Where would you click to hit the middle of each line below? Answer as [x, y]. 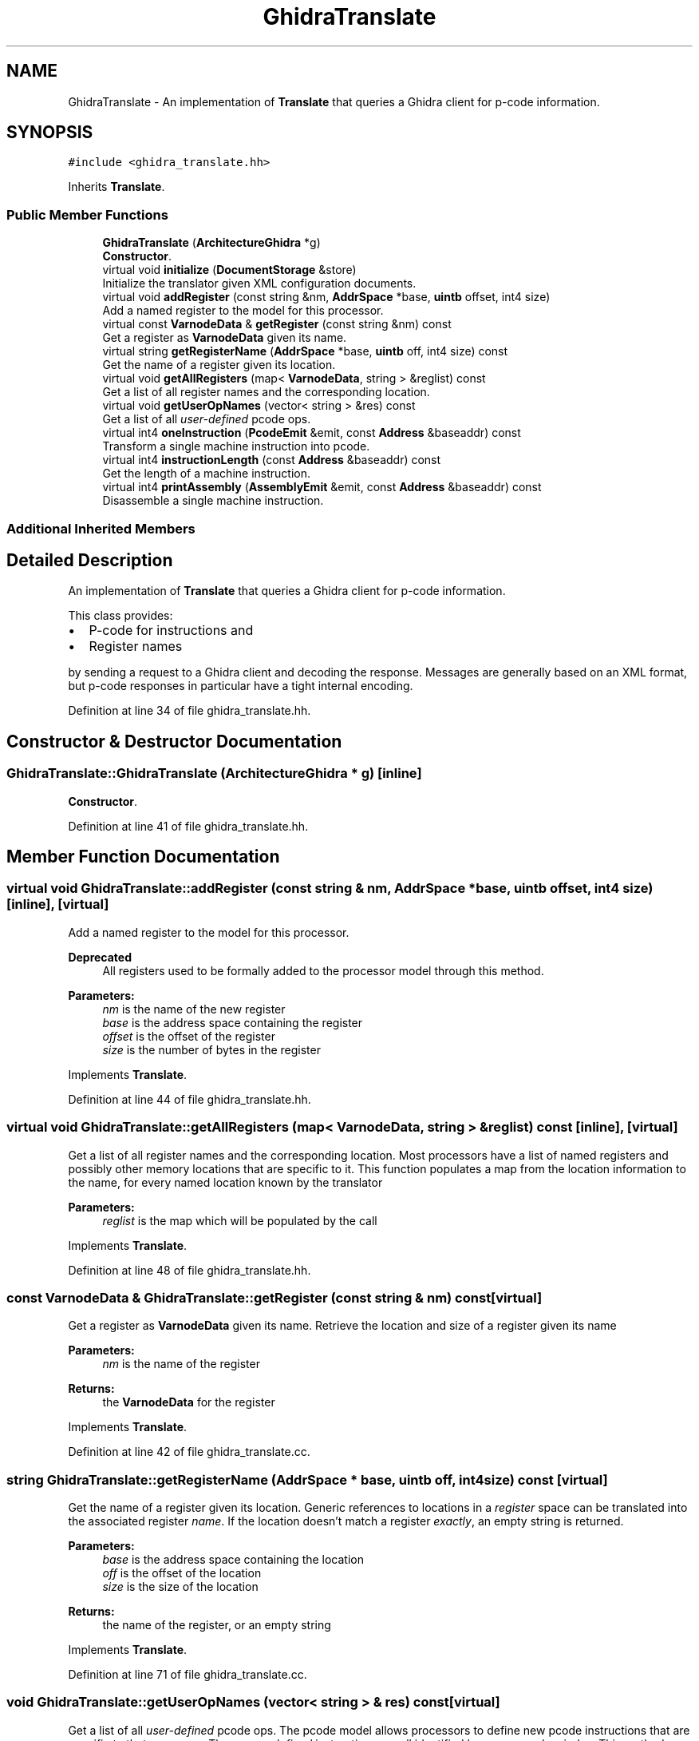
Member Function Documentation [143, 857]
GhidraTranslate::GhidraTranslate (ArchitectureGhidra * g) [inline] [214, 773]
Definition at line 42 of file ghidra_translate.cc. [189, 1452]
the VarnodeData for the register [189, 1402]
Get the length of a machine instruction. [207, 474]
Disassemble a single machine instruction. [213, 501]
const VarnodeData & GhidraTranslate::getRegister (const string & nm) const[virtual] [274, 1297]
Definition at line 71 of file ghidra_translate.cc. [188, 1675]
